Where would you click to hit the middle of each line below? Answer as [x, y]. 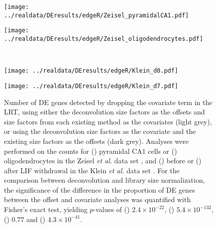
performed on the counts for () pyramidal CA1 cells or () [91, 151]
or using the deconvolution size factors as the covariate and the [100, 131]
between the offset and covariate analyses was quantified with [97, 199]
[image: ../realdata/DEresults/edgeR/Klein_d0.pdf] [91, 71]
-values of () [111, 209]
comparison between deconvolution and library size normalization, [105, 180]
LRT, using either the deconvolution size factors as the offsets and [105, 112]
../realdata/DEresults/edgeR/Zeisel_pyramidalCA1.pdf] [97, 15]
